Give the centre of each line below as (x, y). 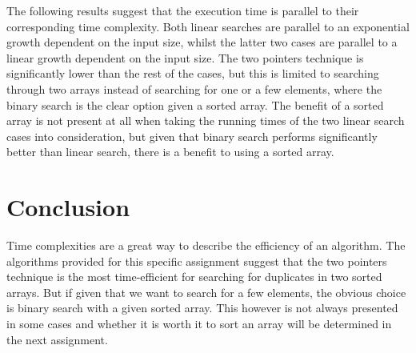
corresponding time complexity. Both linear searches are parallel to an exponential (208, 26)
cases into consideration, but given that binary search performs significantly (192, 136)
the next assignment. (57, 339)
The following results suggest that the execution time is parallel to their (183, 10)
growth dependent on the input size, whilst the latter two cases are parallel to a (202, 42)
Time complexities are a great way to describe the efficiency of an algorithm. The (206, 245)
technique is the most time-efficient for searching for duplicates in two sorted (194, 277)
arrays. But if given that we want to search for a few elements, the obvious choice (206, 292)
